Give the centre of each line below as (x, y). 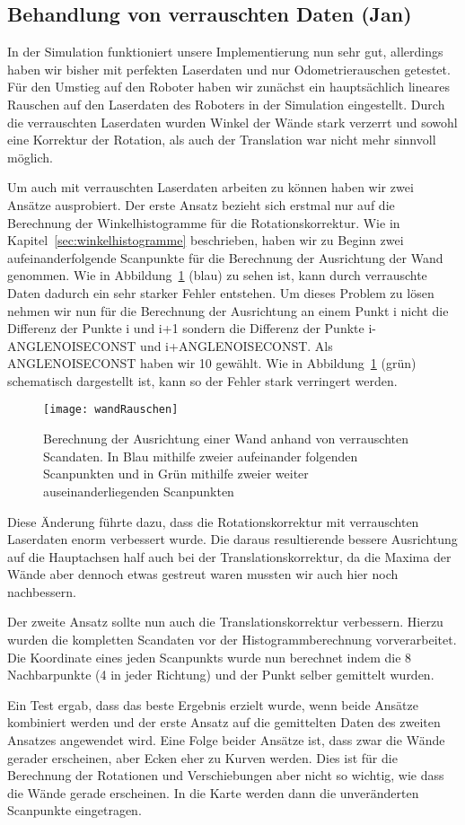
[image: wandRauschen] (111, 410)
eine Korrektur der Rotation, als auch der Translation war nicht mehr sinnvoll (222, 140)
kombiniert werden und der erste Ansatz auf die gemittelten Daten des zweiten (224, 722)
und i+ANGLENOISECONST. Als (237, 345)
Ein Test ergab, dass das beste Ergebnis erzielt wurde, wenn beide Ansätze (213, 704)
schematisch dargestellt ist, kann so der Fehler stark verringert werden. (202, 380)
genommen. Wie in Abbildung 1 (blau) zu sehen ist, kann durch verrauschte (217, 275)
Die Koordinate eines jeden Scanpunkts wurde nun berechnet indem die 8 (210, 657)
